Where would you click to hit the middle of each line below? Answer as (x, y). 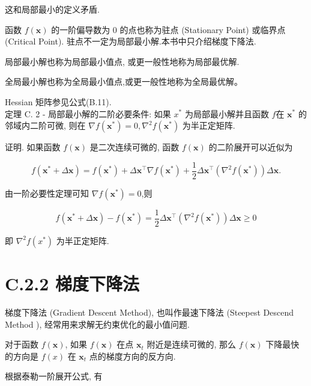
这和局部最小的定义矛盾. (52, 9)
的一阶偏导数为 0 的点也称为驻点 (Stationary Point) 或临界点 (168, 29)
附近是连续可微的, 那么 (191, 344)
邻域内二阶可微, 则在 (45, 125)
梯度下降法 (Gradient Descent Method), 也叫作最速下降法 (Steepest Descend (149, 312)
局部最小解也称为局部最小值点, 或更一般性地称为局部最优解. (122, 61)
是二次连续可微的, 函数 (134, 147)
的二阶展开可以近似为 (251, 147)
